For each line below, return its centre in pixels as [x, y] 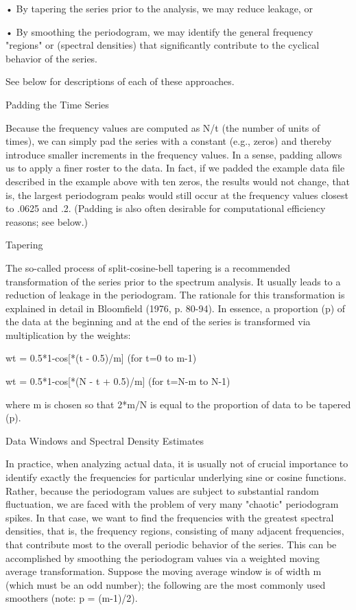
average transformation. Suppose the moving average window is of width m [164, 571]
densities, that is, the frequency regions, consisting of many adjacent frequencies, [175, 531]
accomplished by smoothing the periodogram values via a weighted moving [163, 558]
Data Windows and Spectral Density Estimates [105, 440]
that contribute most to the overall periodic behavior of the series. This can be [171, 544]
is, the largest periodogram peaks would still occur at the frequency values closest [177, 195]
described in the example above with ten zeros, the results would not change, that [178, 181]
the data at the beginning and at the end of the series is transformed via [158, 321]
